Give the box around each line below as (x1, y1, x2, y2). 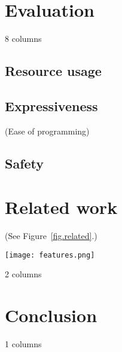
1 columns (5, 338, 42, 350)
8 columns (5, 32, 42, 45)
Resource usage (5, 62, 102, 80)
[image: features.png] (5, 250, 95, 259)
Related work (5, 195, 118, 219)
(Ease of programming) (5, 124, 90, 137)
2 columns (5, 268, 42, 280)
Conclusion (5, 303, 97, 327)
